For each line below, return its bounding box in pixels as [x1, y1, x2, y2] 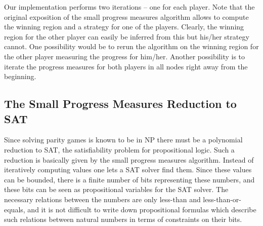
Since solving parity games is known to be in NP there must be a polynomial [4, 134, 243, 145]
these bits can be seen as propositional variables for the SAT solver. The [4, 184, 229, 195]
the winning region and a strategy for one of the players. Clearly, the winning [4, 21, 244, 32]
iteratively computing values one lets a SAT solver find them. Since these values [4, 164, 252, 175]
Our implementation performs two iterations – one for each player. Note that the [4, 2, 255, 12]
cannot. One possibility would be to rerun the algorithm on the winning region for [4, 41, 259, 52]
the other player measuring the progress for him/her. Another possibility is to [4, 51, 245, 61]
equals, [4, 204, 25, 214]
